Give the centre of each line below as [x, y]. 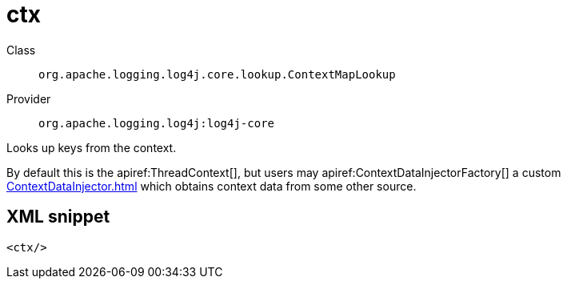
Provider [29, 98]
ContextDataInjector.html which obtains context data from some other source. [212, 186]
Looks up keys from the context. [92, 147]
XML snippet [58, 217]
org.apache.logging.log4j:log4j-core [157, 123]
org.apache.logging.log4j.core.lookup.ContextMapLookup [217, 74]
